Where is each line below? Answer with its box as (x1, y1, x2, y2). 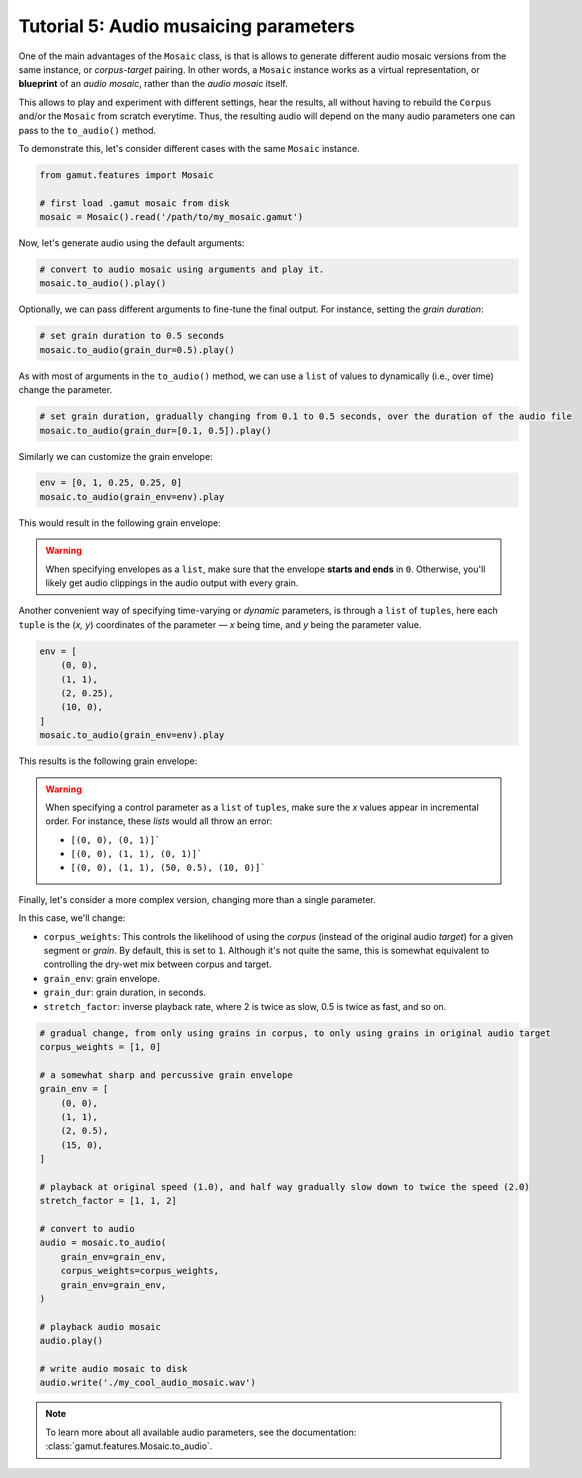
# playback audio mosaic (39, 1321, 162, 1332)
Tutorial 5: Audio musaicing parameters (18, 15, 355, 37)
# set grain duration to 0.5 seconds (39, 330, 225, 342)
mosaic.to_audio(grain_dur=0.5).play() (39, 344, 235, 355)
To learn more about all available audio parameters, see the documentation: (45, 1426, 357, 1438)
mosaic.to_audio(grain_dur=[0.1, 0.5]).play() (39, 425, 272, 436)
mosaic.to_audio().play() (39, 278, 167, 289)
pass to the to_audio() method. (18, 124, 157, 136)
